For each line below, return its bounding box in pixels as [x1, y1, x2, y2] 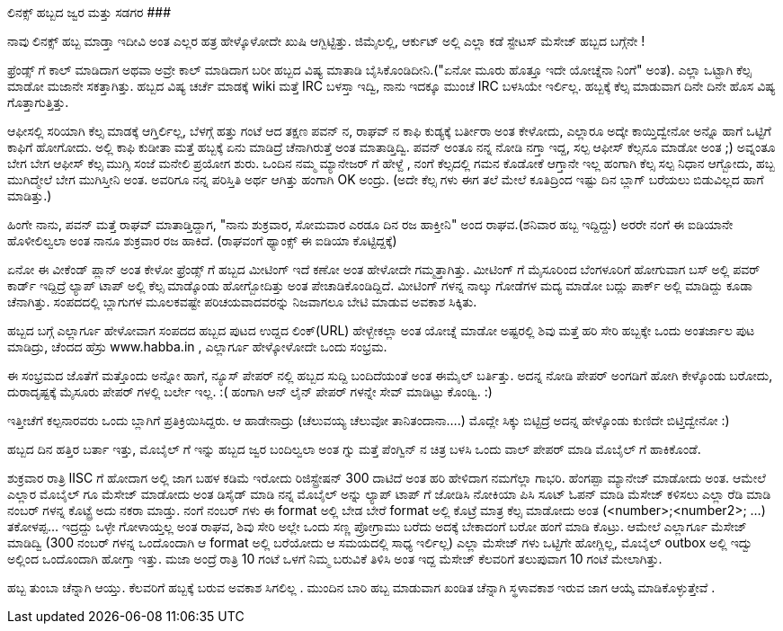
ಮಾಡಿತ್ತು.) [7, 188, 52, 203]
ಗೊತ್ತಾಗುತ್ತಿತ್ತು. [7, 94, 69, 110]
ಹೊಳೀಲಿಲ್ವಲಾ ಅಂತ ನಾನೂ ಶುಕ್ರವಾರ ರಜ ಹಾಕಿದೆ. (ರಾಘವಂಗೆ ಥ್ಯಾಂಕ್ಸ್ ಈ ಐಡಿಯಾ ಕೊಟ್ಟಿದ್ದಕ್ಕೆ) [7, 233, 397, 248]
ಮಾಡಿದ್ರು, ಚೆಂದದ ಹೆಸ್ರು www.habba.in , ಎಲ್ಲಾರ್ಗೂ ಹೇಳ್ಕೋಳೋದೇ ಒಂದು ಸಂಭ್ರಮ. [7, 339, 387, 354]
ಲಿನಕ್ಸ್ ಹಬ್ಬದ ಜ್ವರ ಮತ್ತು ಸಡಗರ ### [7, 4, 172, 20]
